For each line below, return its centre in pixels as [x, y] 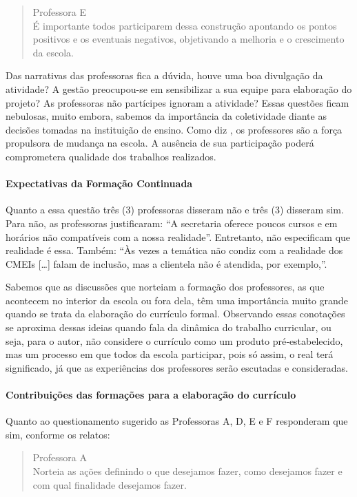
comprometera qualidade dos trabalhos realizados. [111, 156]
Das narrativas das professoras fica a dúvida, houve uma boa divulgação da [164, 75]
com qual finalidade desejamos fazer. [110, 484]
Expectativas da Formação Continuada [99, 183]
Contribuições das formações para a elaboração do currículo [151, 395]
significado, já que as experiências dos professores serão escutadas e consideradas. [177, 367]
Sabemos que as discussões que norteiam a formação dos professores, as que [165, 287]
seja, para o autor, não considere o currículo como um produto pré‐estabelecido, [174, 340]
